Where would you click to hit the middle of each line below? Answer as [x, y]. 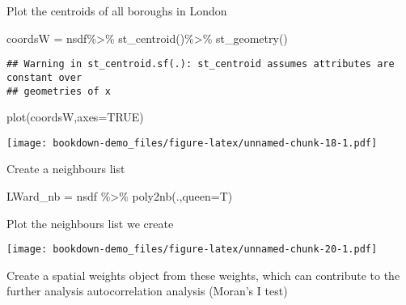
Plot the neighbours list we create [90, 223]
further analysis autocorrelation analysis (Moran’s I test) [147, 291]
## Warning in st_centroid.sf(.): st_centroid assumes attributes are [201, 64]
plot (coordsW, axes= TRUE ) [75, 117]
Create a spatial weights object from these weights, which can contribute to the [203, 275]
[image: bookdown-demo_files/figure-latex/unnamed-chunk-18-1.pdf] [192, 143]
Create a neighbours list [66, 169]
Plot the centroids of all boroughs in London [117, 11]
